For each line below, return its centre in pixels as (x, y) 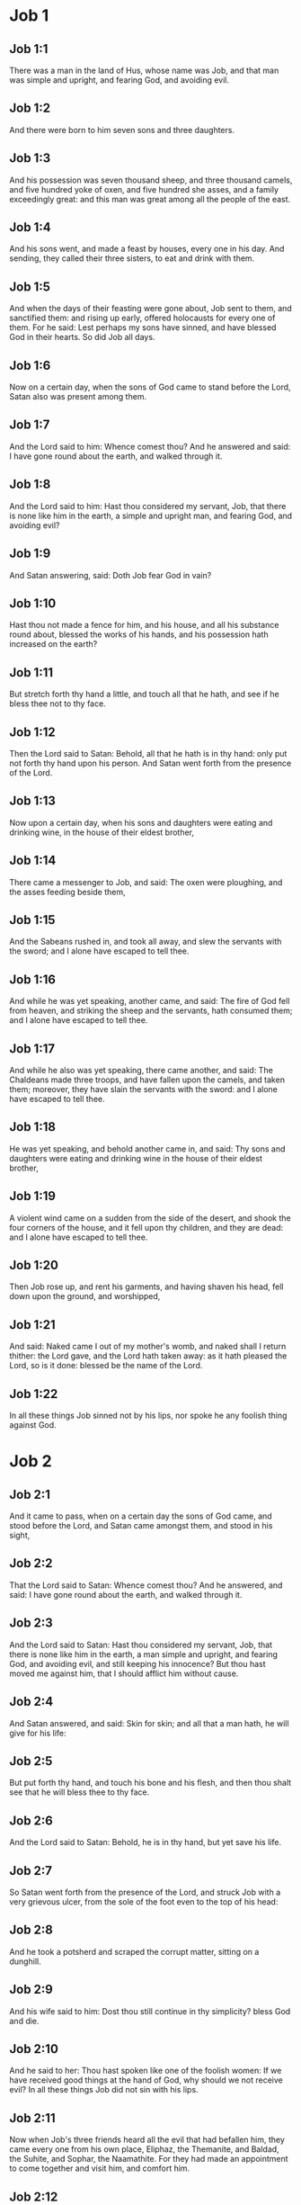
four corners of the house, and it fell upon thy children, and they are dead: (146, 1227)
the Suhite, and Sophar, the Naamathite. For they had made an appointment (149, 2159)
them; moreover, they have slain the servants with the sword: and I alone (144, 1089)
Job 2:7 (31, 1871)
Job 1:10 (33, 603)
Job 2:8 (31, 1930)
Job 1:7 (30, 425)
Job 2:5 (31, 1761)
